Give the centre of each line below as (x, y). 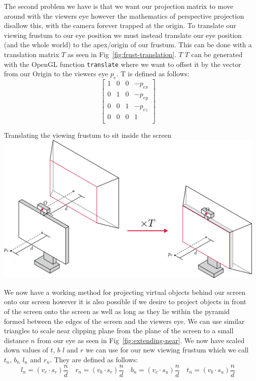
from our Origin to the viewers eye (56, 74)
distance (16, 340)
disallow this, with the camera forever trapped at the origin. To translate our (120, 25)
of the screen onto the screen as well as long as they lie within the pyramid (117, 311)
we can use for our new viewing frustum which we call (167, 350)
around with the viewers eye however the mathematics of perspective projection (124, 16)
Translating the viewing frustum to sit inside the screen (88, 135)
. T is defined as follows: (153, 74)
